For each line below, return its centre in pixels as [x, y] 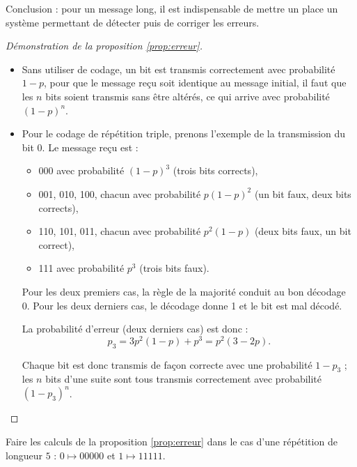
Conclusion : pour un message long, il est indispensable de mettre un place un [172, 8]
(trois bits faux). [174, 268]
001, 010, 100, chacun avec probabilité [120, 193]
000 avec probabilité [81, 170]
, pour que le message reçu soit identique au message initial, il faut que [195, 83]
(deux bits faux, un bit [303, 231]
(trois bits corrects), [215, 170]
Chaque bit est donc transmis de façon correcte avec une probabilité [167, 364]
